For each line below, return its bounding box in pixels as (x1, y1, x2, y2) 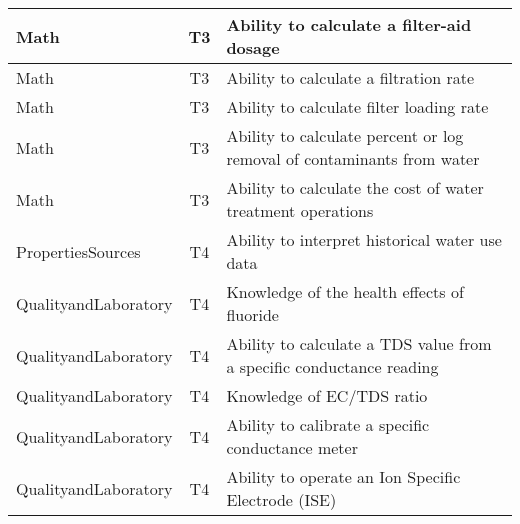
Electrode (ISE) (226, 488, 337, 511)
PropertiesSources (16, 239, 141, 263)
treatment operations (226, 199, 374, 222)
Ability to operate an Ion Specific (226, 465, 461, 488)
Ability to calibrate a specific (226, 413, 430, 436)
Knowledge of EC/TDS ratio (226, 384, 428, 407)
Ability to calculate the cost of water (226, 176, 484, 199)
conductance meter (226, 436, 358, 459)
